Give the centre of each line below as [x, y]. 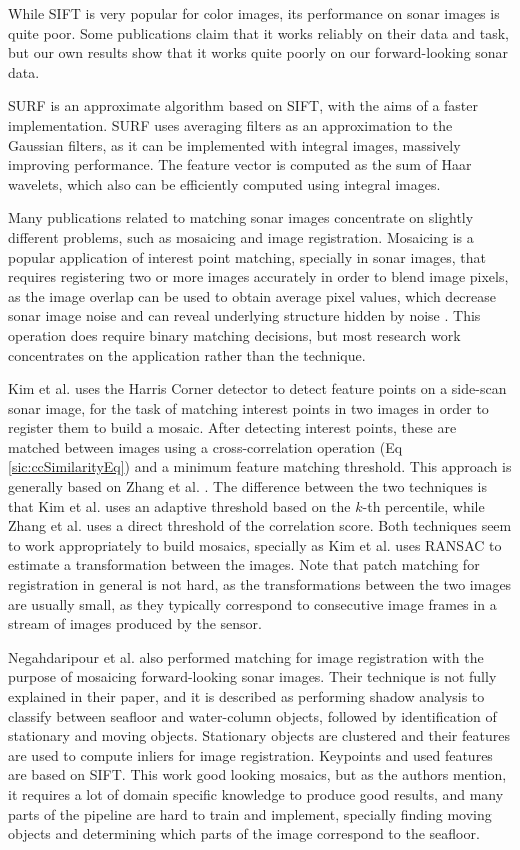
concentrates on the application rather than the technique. [187, 354]
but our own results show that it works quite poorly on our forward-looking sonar [258, 52]
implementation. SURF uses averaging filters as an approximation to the [230, 124]
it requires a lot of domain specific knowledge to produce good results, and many [256, 793]
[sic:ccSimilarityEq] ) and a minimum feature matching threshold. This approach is [260, 466]
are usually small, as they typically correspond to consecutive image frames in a [252, 603]
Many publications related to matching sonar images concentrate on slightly [241, 217]
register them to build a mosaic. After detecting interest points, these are [232, 427]
